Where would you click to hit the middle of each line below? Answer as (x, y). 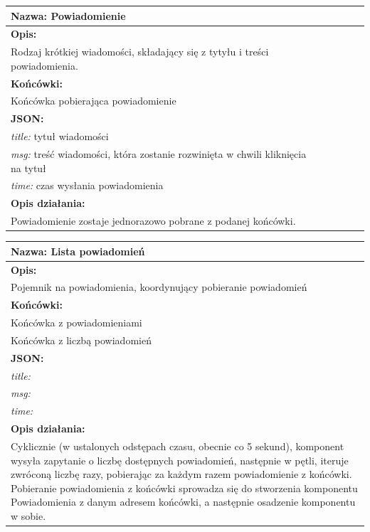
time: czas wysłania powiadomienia (87, 185)
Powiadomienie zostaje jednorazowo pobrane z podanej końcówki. (153, 221)
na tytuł (28, 167)
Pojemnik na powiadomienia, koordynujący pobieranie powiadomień (159, 287)
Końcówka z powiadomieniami (76, 323)
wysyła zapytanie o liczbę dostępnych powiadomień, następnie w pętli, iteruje (180, 460)
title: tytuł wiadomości (60, 136)
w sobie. (28, 515)
